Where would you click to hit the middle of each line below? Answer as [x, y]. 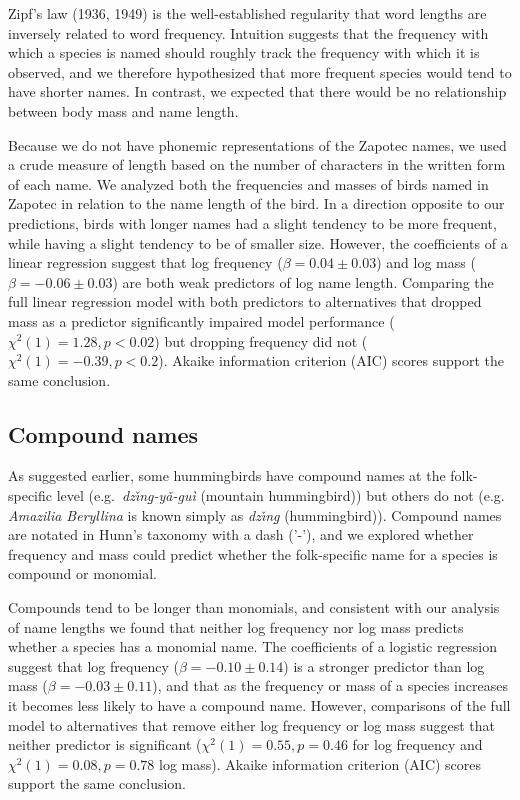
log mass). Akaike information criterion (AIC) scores [320, 763]
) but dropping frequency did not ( [261, 340]
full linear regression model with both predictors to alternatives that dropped [245, 301]
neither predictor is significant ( [105, 744]
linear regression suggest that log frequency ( [145, 262]
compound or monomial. [83, 573]
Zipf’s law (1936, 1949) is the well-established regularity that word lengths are [247, 13]
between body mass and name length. [123, 110]
